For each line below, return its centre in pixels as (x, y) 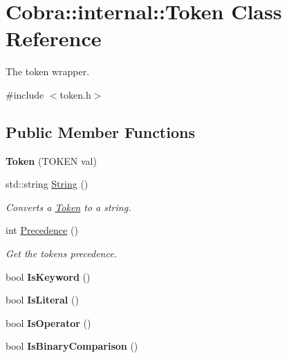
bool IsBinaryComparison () (72, 346)
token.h (75, 94)
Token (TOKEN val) (51, 160)
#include (25, 94)
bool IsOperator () (48, 322)
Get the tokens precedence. (61, 253)
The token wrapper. (48, 71)
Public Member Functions (100, 131)
